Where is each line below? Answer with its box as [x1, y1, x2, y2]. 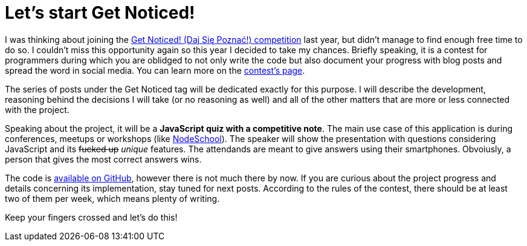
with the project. [5, 104, 70, 115]
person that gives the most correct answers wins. [5, 154, 202, 164]
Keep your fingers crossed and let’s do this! [5, 212, 178, 222]
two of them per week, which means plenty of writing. [5, 193, 220, 204]
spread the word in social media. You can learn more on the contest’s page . [5, 65, 305, 76]
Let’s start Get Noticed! [5, 2, 195, 23]
